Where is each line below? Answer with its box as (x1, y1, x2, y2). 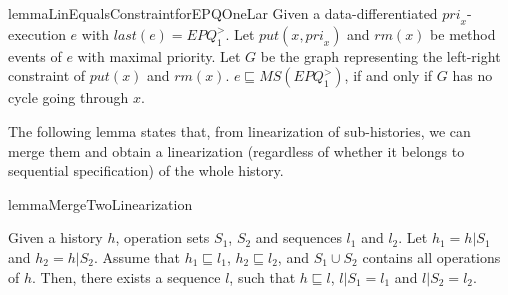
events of (8, 45, 62, 66)
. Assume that (93, 246, 181, 267)
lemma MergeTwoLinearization (8, 193, 193, 214)
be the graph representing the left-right (260, 45, 501, 66)
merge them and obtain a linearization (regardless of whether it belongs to (8, 140, 465, 161)
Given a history (8, 227, 103, 248)
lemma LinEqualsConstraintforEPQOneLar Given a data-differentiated (8, 3, 438, 23)
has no (452, 65, 493, 86)
